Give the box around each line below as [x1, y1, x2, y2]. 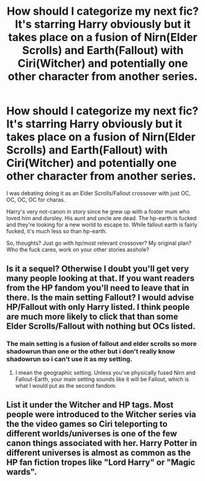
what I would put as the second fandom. [15, 382, 117, 389]
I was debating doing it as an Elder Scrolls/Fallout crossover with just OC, [6, 189, 191, 197]
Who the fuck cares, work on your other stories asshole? [6, 245, 149, 253]
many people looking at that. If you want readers [6, 273, 195, 283]
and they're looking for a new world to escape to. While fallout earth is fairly [6, 221, 198, 228]
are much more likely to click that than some [6, 312, 179, 322]
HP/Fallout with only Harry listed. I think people [6, 302, 190, 312]
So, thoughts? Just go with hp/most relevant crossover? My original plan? [6, 239, 192, 247]
